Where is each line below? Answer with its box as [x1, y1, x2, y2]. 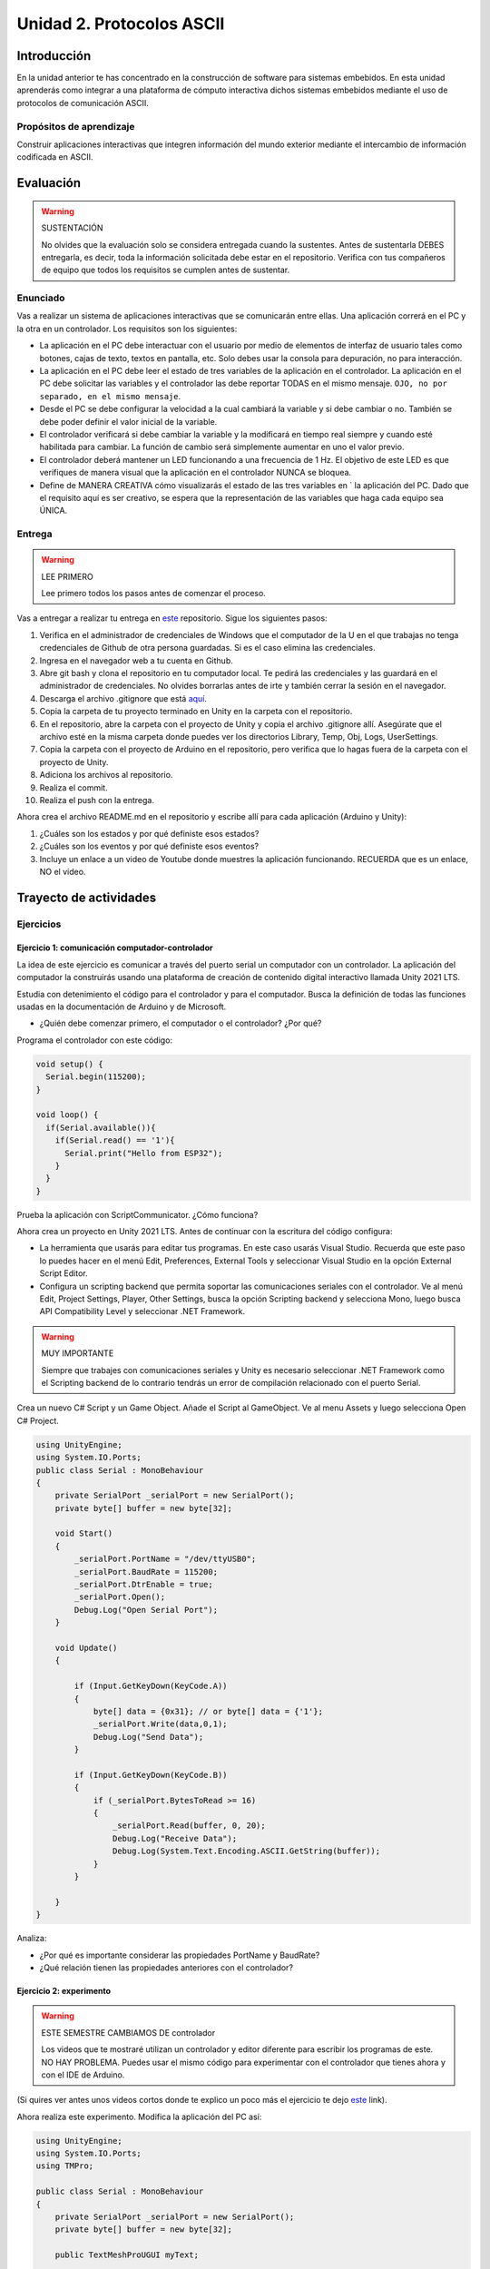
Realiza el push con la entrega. [39, 794, 154, 805]
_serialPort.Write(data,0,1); [93, 1719, 228, 1729]
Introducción [16, 48, 92, 64]
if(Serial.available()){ [45, 1122, 156, 1133]
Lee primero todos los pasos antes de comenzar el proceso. [41, 588, 267, 599]
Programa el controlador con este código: [16, 1035, 172, 1046]
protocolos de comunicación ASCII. [16, 97, 150, 108]
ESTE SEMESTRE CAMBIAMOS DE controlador [41, 2027, 216, 2038]
